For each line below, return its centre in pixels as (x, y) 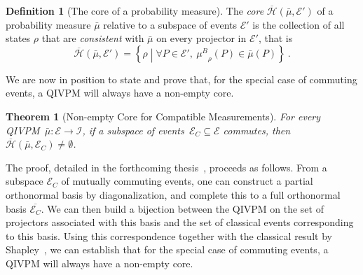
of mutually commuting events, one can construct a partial (187, 181)
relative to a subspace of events (170, 24)
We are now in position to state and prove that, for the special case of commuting (181, 79)
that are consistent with (93, 38)
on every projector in (201, 38)
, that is (275, 38)
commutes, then (257, 130)
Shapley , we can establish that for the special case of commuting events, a (167, 249)
